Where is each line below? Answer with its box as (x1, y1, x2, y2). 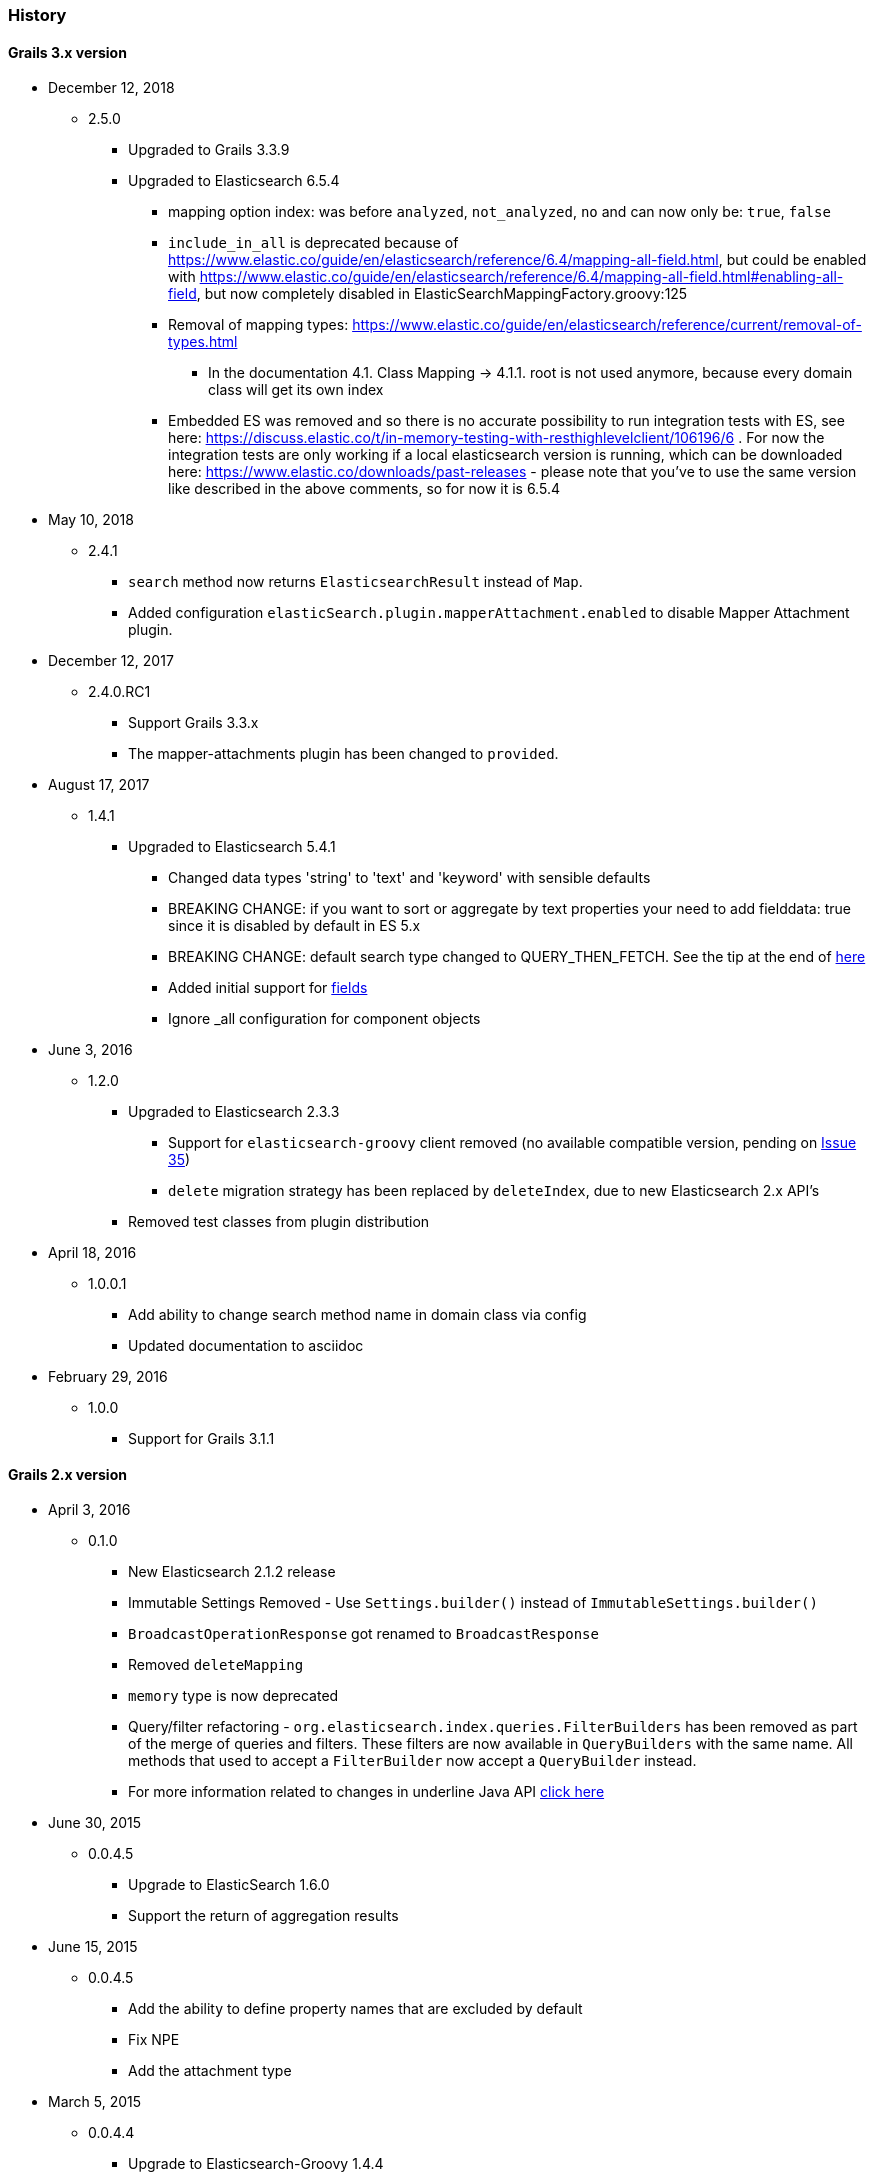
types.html (168, 333, 238, 351)
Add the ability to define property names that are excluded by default (128, 2000, 583, 2018)
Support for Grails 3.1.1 (128, 1430, 275, 1448)
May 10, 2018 (48, 511, 134, 529)
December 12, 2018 (48, 79, 175, 97)
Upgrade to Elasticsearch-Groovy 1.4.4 (128, 2155, 384, 2173)
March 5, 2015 (48, 2093, 142, 2111)
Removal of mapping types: (168, 316, 349, 334)
